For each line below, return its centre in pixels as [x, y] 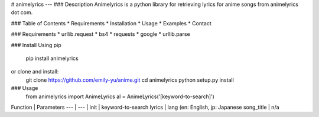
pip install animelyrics [52, 58]
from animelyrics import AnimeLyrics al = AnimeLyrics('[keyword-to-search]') [120, 96]
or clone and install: [35, 72]
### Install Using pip [36, 45]
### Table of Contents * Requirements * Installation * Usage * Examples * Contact [111, 23]
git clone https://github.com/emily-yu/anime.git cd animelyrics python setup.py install [130, 80]
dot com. [22, 12]
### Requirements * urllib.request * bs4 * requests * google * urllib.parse [100, 34]
